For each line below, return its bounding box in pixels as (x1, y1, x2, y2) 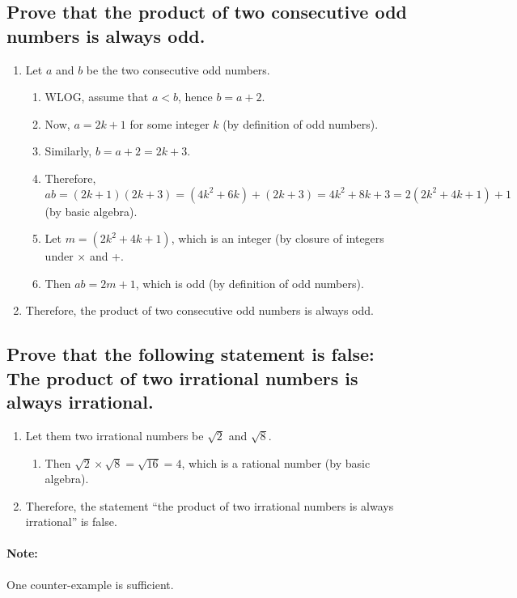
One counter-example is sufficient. (6, 575, 174, 592)
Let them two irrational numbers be (25, 426, 204, 443)
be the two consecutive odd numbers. (86, 61, 270, 78)
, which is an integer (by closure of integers (171, 230, 384, 247)
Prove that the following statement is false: (6, 341, 375, 367)
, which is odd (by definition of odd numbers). (135, 274, 364, 291)
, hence (177, 88, 213, 105)
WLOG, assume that (44, 88, 149, 105)
